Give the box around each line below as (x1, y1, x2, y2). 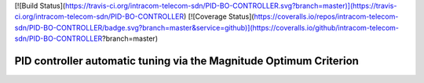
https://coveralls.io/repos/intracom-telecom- (254, 12, 399, 21)
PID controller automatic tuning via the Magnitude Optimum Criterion (14, 54, 359, 67)
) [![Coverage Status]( (183, 12, 254, 21)
